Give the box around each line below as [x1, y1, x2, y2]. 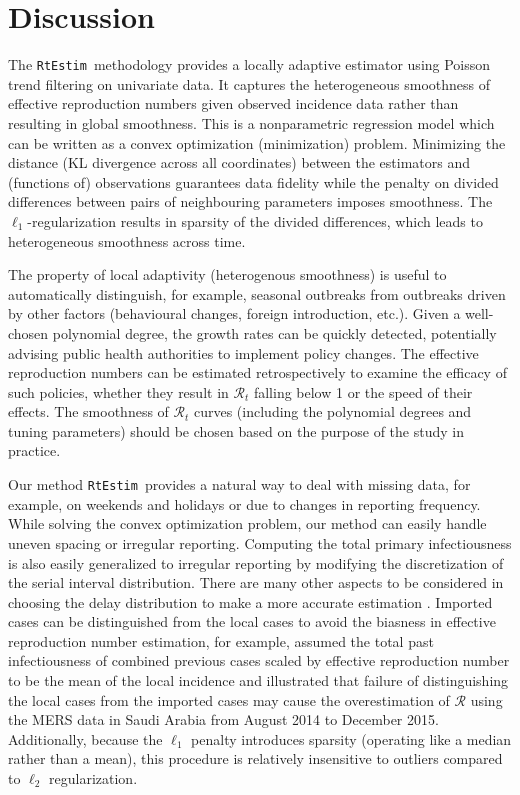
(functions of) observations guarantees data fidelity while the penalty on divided [8, 171, 499, 192]
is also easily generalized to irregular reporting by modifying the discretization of [8, 552, 504, 573]
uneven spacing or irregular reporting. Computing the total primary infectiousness [8, 532, 512, 553]
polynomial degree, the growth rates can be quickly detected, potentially [52, 322, 497, 343]
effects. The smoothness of [8, 401, 169, 422]
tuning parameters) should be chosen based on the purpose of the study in [8, 420, 464, 441]
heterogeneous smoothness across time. [8, 230, 246, 251]
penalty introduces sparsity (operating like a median [191, 728, 512, 749]
